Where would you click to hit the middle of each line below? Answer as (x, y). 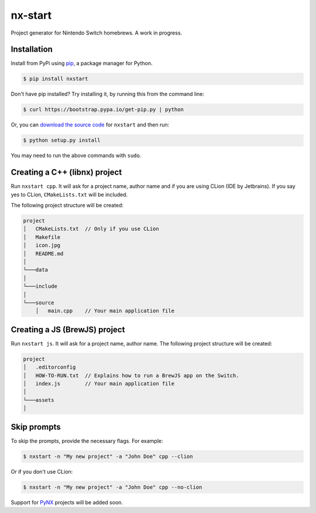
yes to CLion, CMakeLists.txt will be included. (69, 194)
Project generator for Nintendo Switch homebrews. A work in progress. (97, 33)
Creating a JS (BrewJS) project (68, 329)
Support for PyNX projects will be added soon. (67, 502)
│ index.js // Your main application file (99, 383)
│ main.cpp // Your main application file (105, 311)
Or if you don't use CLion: (42, 471)
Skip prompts (36, 427)
